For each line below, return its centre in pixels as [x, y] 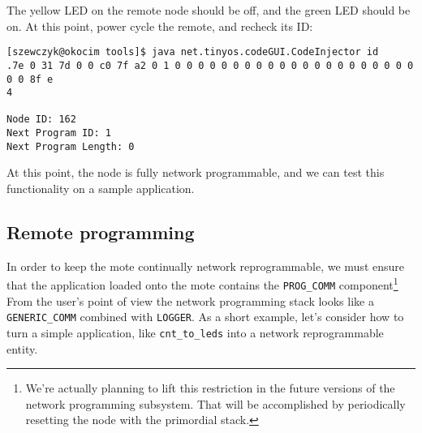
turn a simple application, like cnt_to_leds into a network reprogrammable [195, 332]
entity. [22, 348]
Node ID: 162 [41, 120]
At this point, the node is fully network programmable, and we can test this [196, 172]
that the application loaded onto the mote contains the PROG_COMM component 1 [202, 284]
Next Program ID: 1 [59, 133]
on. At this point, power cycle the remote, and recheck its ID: [160, 26]
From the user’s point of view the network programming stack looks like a [190, 300]
